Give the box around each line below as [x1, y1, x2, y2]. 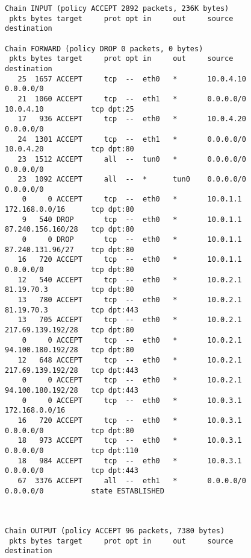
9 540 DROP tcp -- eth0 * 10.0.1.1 [22, 215, 242, 224]
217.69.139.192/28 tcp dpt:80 [5, 326, 134, 334]
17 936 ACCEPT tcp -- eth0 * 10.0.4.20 [17, 115, 246, 124]
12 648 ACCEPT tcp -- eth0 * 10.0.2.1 [17, 355, 242, 364]
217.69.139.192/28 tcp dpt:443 [5, 366, 138, 375]
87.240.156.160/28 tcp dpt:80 [5, 225, 134, 234]
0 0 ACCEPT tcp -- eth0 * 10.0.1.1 [22, 195, 242, 204]
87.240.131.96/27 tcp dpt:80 [5, 245, 134, 254]
